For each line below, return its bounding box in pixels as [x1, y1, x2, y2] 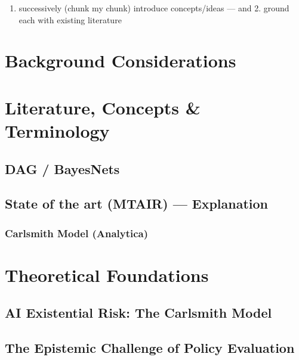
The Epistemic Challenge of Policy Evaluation [5, 339, 295, 357]
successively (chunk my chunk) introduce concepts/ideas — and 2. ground [19, 2, 289, 14]
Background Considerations [5, 48, 236, 73]
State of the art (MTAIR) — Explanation [5, 194, 269, 213]
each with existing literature [19, 13, 122, 26]
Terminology [5, 118, 110, 142]
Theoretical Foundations [5, 262, 209, 287]
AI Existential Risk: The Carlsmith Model [5, 303, 272, 322]
